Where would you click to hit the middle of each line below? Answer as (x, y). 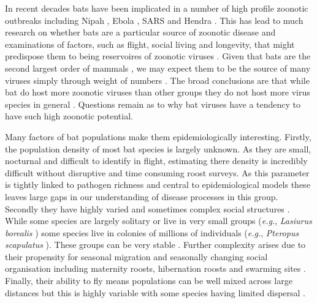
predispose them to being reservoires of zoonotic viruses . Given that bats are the (158, 56)
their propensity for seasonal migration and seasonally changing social (136, 256)
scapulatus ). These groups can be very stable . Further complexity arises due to (155, 245)
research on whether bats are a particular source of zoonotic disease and (140, 32)
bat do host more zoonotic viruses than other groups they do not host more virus (158, 92)
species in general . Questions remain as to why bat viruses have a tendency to (153, 104)
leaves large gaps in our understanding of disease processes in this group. (142, 196)
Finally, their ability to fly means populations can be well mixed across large (149, 281)
